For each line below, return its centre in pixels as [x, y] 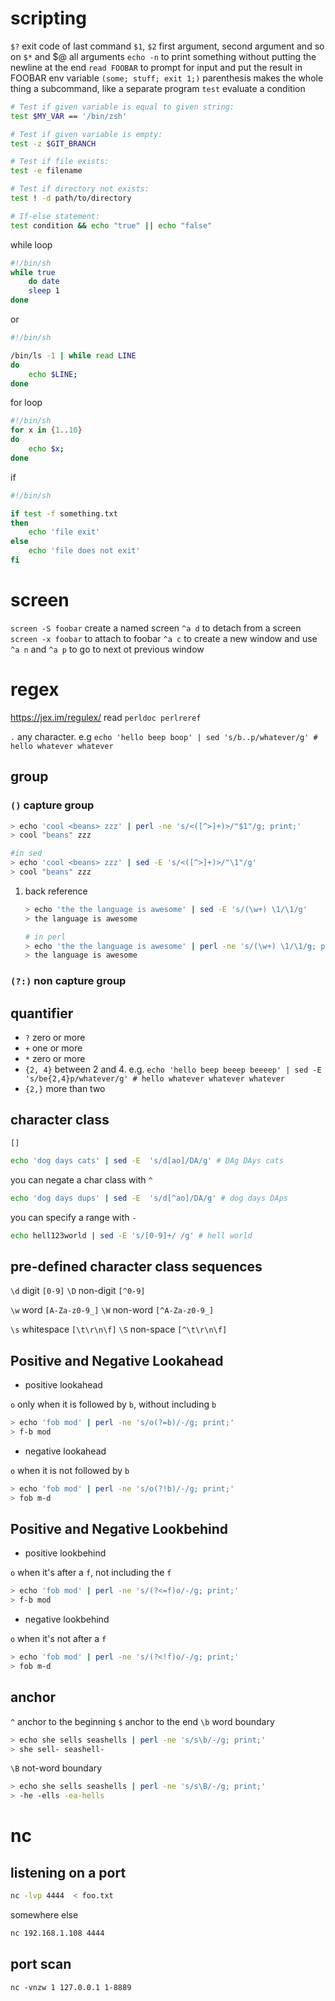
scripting [48, 18]
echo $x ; [46, 449]
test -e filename [46, 171]
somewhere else [44, 1915]
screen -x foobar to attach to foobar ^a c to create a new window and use [164, 638]
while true [33, 272]
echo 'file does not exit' [84, 551]
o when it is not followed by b [70, 1470]
